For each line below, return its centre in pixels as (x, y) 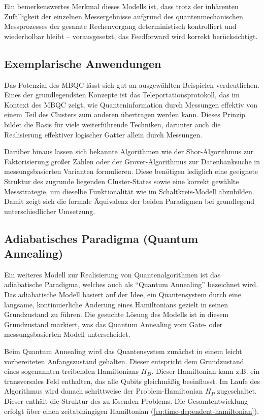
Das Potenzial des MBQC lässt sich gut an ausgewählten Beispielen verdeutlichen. (132, 84)
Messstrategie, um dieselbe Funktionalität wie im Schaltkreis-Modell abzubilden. (129, 191)
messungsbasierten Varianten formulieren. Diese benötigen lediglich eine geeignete (131, 171)
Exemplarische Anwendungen (83, 63)
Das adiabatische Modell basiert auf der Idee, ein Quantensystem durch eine (123, 294)
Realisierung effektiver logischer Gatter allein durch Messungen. (103, 134)
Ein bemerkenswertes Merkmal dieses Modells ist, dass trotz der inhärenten (121, 6)
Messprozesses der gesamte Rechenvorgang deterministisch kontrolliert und (120, 26)
